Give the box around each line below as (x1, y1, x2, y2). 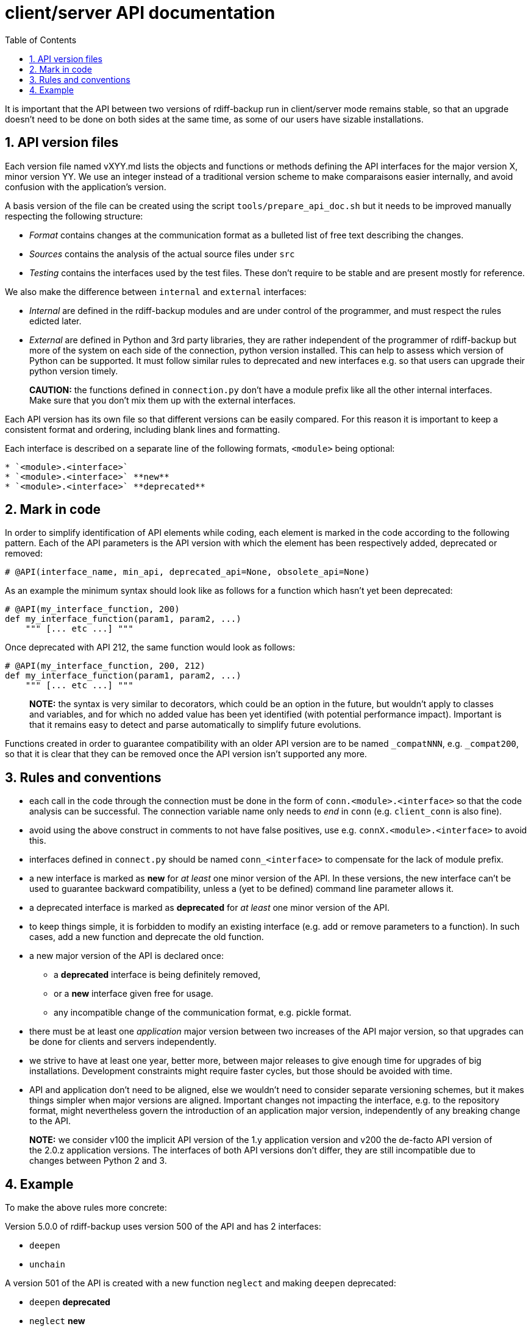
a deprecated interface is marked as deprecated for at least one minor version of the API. (29, 902, 390, 913)
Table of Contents (5, 34, 77, 45)
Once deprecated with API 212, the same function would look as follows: (5, 642, 295, 653)
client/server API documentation (5, 2, 276, 23)
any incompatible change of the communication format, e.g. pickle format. (54, 1007, 352, 1018)
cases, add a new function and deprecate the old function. (29, 932, 264, 942)
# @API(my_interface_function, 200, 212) (5, 661, 205, 671)
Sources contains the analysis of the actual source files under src (29, 248, 295, 259)
